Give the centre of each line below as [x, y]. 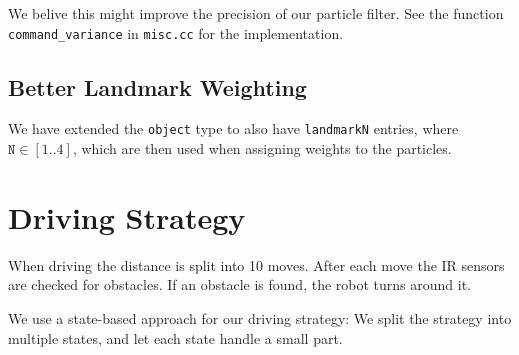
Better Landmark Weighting [157, 86]
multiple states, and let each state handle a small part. [175, 337]
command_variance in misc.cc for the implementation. [176, 32]
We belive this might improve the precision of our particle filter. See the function [256, 13]
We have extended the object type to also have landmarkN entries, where [233, 128]
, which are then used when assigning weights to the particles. [262, 148]
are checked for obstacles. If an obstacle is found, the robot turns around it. [239, 284]
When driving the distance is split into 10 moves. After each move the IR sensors [256, 264]
